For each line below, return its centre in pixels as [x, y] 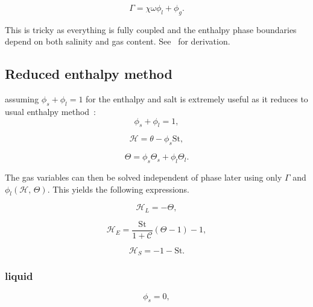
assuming [22, 99]
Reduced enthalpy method [89, 74]
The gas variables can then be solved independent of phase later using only [144, 177]
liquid [19, 276]
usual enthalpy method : [51, 111]
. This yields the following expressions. [119, 189]
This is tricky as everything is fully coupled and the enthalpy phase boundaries [151, 29]
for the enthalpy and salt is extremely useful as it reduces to [197, 99]
